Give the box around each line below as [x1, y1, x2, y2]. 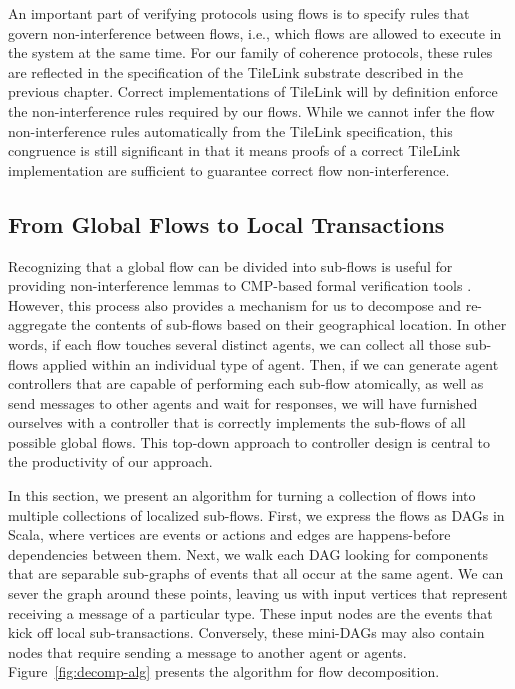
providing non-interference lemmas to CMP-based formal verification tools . [8, 275, 472, 296]
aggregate [8, 314, 67, 335]
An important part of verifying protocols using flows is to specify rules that [8, 3, 470, 23]
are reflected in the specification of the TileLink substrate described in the [8, 61, 463, 82]
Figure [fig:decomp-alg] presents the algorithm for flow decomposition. [8, 661, 440, 682]
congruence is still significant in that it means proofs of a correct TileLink [8, 140, 461, 161]
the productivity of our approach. [8, 451, 213, 472]
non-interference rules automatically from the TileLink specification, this [8, 120, 453, 141]
